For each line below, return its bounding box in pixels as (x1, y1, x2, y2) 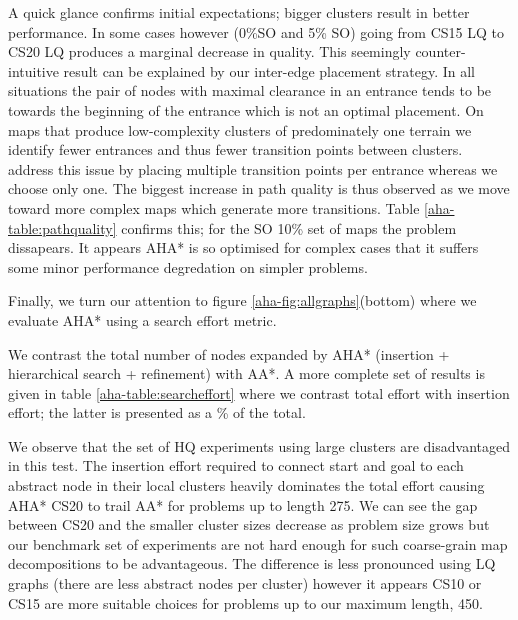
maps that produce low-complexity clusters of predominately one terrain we (8, 119, 472, 140)
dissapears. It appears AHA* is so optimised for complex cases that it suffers (8, 237, 479, 258)
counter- (415, 41, 466, 62)
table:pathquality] (8, 217, 117, 238)
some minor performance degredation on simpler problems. (8, 256, 368, 277)
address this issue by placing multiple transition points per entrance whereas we (8, 158, 498, 179)
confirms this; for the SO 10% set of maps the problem (121, 217, 457, 238)
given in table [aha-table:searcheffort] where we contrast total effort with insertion (8, 382, 510, 403)
